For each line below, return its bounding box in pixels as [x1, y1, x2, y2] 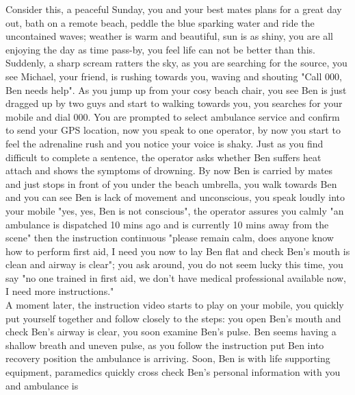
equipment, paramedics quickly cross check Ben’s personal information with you [5, 365, 341, 379]
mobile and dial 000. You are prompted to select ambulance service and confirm [5, 109, 340, 123]
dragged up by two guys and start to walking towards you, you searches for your [5, 96, 343, 110]
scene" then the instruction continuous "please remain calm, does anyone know [5, 230, 334, 245]
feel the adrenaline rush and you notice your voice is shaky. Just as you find [5, 136, 324, 150]
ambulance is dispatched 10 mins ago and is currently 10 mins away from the [5, 217, 329, 231]
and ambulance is [5, 378, 79, 392]
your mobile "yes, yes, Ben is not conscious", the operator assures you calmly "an [5, 203, 344, 217]
